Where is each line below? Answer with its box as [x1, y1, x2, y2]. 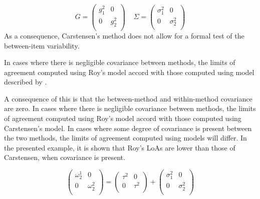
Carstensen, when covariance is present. [4, 152, 125, 162]
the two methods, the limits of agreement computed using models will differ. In [4, 132, 247, 143]
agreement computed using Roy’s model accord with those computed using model [4, 66, 254, 77]
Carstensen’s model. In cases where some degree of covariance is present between [4, 122, 252, 133]
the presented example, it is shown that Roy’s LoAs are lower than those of [4, 142, 235, 152]
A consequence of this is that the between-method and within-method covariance [4, 93, 252, 103]
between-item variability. [4, 40, 80, 50]
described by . [4, 76, 47, 87]
